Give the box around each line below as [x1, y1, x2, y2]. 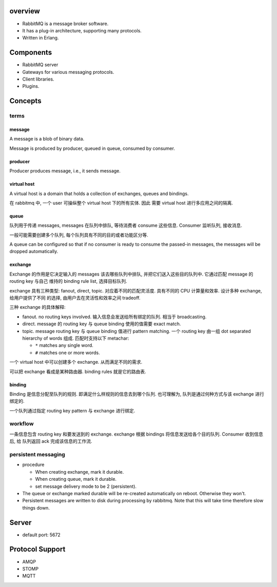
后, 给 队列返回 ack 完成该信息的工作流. [9, 438, 92, 444]
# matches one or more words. [35, 349, 100, 356]
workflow [9, 420, 34, 427]
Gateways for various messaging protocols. [22, 69, 114, 75]
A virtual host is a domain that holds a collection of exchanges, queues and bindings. [9, 190, 189, 197]
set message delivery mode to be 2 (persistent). [35, 483, 137, 490]
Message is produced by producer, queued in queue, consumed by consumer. [9, 145, 175, 151]
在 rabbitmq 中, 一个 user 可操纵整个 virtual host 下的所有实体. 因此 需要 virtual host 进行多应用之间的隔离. [9, 200, 233, 206]
